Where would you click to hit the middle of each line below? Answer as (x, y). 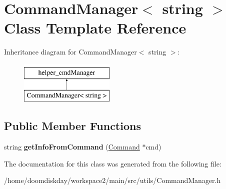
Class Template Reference (95, 28)
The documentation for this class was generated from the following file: (113, 163)
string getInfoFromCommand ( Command (72, 147)
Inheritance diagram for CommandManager (70, 52)
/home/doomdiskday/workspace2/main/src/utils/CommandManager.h (112, 180)
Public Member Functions (72, 126)
